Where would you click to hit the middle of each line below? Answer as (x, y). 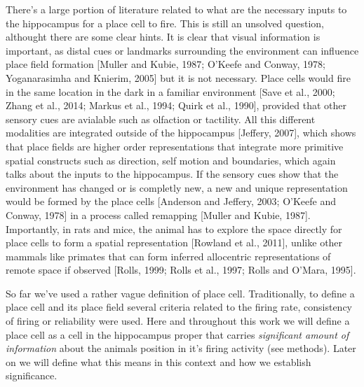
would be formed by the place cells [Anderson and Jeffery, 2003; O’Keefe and (171, 201)
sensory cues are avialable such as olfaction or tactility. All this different (161, 119)
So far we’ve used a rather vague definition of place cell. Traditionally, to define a (180, 293)
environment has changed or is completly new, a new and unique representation (177, 187)
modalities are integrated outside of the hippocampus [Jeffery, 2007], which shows (181, 133)
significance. (32, 375)
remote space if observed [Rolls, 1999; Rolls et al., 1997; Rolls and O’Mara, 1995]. (181, 270)
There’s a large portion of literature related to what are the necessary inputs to (176, 9)
